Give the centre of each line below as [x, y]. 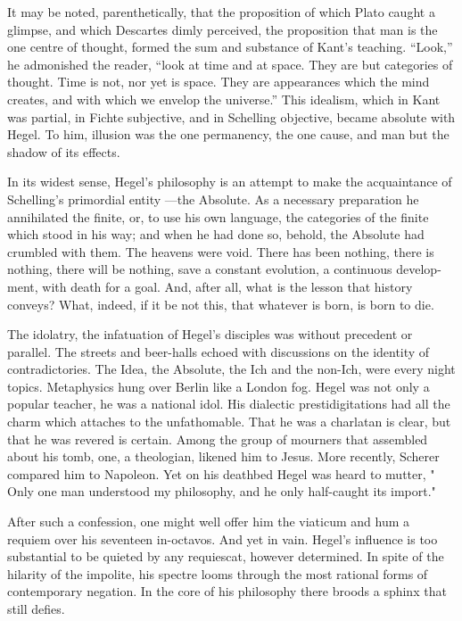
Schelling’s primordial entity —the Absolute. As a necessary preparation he [213, 199]
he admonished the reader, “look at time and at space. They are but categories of [230, 64]
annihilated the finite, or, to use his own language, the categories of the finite [218, 216]
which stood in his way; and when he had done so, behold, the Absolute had [216, 234]
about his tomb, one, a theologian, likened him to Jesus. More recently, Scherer [223, 456]
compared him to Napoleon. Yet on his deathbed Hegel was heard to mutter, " [221, 473]
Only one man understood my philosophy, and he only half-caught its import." [222, 491]
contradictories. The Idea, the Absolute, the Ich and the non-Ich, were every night [231, 369]
